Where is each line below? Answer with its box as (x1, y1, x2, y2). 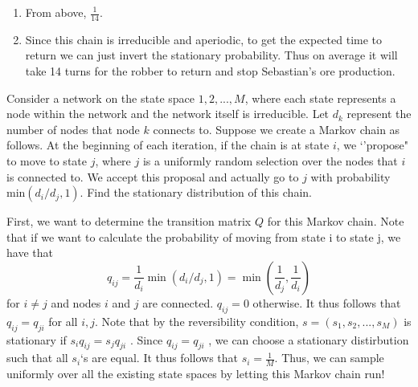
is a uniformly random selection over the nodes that (142, 152, 398, 169)
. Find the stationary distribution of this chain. (80, 184, 312, 201)
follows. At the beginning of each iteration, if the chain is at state (6, 136, 330, 153)
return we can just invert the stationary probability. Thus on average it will (25, 47, 398, 63)
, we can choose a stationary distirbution (208, 331, 409, 348)
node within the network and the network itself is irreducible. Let (6, 105, 330, 122)
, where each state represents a (244, 89, 396, 106)
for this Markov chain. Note (267, 213, 404, 230)
